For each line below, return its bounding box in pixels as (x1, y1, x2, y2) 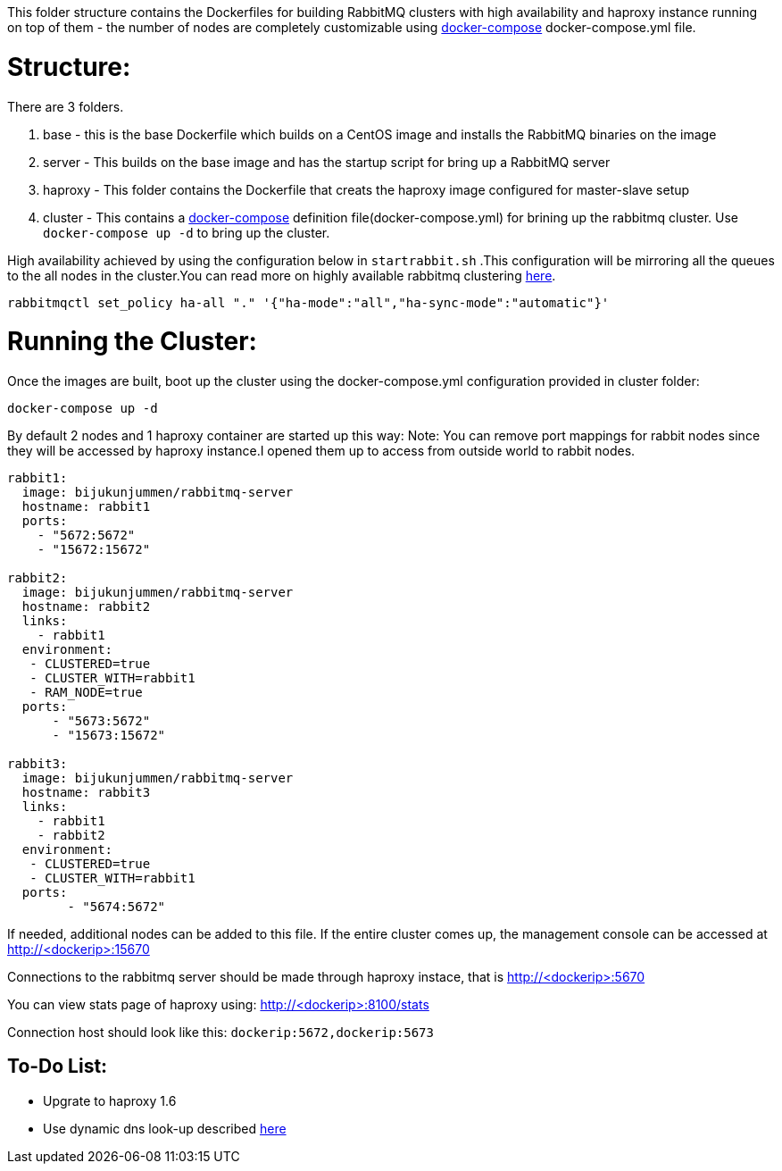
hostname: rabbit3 (21, 785, 151, 799)
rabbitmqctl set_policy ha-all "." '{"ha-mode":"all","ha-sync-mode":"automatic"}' (7, 295, 610, 310)
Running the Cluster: (7, 326, 257, 357)
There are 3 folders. (7, 98, 124, 114)
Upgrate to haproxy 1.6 (43, 1092, 177, 1108)
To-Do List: (7, 1055, 108, 1078)
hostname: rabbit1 (21, 499, 151, 514)
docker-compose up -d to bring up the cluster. (43, 224, 330, 240)
